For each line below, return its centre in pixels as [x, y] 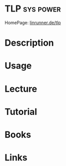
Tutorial [21, 112]
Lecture [21, 89]
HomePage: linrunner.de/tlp [33, 23]
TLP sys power [33, 9]
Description [29, 43]
